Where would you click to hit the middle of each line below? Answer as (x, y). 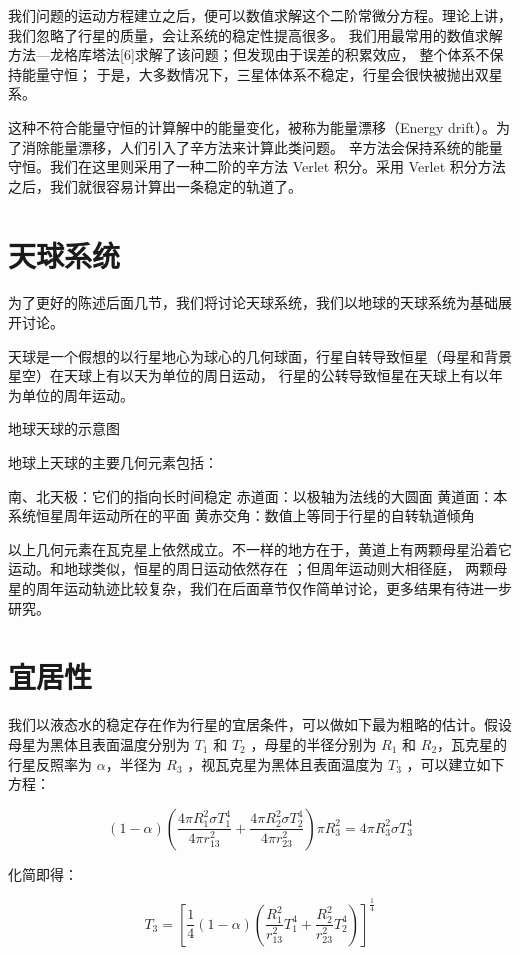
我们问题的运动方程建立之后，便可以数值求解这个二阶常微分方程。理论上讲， (260, 15)
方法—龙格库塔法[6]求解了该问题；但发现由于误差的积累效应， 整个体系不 (249, 54)
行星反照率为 (50, 763)
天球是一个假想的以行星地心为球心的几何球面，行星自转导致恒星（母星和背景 (260, 355)
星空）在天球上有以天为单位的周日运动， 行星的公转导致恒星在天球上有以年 (255, 375)
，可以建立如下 (455, 763)
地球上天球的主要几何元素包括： (113, 462)
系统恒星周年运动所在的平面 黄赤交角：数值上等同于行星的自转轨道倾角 (241, 515)
